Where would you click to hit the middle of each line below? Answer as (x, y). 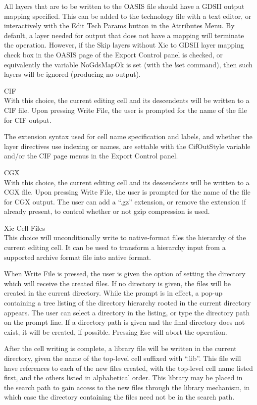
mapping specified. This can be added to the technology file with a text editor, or (128, 16)
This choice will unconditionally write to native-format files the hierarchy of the (125, 237)
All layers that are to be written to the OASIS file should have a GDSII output (124, 6)
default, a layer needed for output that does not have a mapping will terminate (124, 35)
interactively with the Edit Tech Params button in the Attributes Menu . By (119, 25)
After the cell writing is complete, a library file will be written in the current (120, 348)
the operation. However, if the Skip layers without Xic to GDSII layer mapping (124, 45)
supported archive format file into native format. (77, 257)
